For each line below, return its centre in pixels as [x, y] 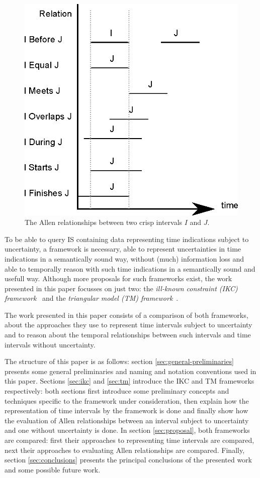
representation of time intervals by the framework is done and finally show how [126, 410]
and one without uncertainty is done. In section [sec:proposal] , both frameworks [127, 430]
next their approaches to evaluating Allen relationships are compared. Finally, [125, 450]
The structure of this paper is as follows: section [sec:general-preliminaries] [119, 361]
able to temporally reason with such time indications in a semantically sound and [130, 268]
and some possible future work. [53, 469]
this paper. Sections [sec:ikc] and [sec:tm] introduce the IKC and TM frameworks [129, 381]
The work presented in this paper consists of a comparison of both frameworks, [126, 315]
